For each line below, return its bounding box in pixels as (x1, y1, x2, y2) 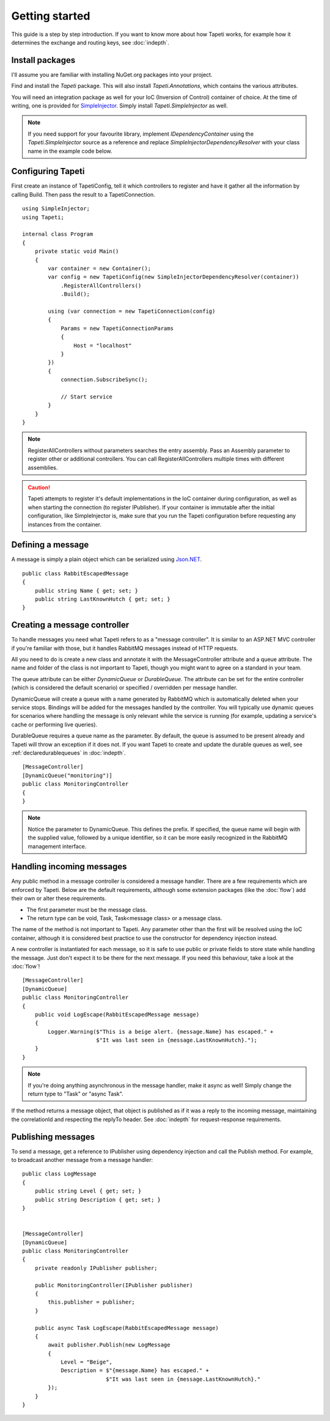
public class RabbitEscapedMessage (22, 570, 129, 577)
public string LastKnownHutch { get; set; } (34, 596, 170, 603)
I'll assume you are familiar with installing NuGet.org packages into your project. (11, 71, 213, 78)
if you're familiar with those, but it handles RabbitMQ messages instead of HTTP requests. (11, 645, 238, 652)
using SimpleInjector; (22, 205, 90, 212)
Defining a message (11, 539, 89, 550)
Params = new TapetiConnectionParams (61, 324, 174, 332)
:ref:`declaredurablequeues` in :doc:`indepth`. (11, 749, 127, 756)
